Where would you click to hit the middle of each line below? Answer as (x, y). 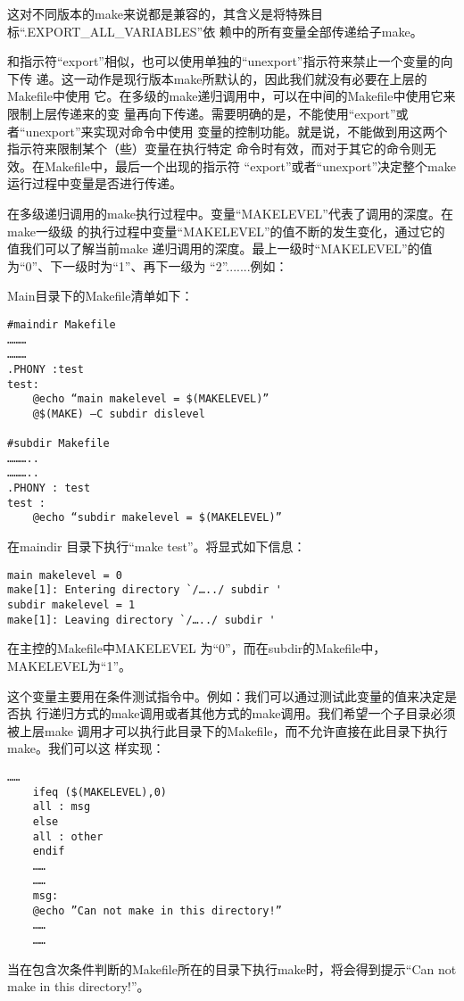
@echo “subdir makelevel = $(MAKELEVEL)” (157, 518)
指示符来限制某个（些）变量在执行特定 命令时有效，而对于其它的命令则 (215, 149)
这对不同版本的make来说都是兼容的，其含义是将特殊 (159, 13)
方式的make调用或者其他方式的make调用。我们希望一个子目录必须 (265, 713)
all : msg (62, 807)
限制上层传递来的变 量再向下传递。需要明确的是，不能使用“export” (202, 113)
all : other (68, 836)
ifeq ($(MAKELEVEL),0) (99, 792)
